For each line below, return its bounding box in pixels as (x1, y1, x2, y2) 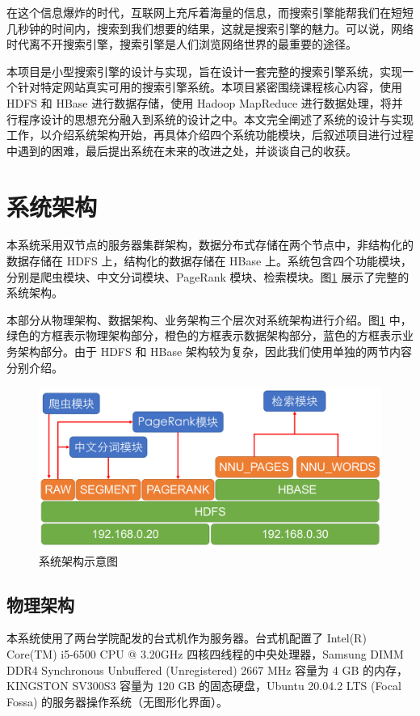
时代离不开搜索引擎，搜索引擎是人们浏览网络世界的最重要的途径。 (6, 36, 357, 53)
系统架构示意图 (39, 552, 118, 569)
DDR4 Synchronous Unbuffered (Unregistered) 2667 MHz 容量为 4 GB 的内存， (6, 661, 409, 678)
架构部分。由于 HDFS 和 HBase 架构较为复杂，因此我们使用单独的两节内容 (17, 343, 412, 360)
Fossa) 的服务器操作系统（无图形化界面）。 (6, 693, 229, 710)
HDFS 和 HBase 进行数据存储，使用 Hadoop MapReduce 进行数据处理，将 (6, 94, 392, 111)
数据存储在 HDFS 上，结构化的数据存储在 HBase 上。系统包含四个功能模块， (6, 252, 412, 269)
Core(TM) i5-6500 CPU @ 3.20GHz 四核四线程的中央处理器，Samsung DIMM (6, 646, 404, 663)
